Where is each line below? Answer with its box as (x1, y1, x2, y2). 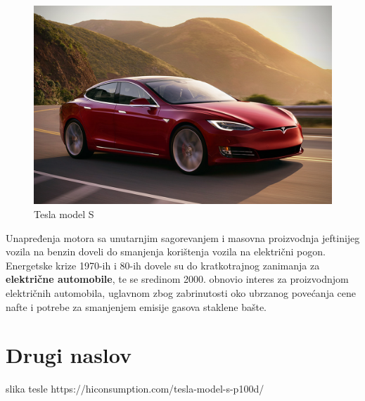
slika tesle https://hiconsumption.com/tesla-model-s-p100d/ (6, 381, 264, 396)
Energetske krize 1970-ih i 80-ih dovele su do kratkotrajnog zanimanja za (6, 257, 320, 272)
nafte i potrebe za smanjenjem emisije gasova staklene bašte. (6, 299, 267, 314)
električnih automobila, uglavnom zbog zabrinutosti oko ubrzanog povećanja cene (6, 285, 357, 300)
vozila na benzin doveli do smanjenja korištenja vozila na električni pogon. (6, 244, 326, 259)
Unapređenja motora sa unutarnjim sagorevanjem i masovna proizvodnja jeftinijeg (6, 230, 360, 245)
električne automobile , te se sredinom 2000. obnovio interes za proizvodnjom (6, 272, 349, 286)
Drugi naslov (6, 340, 132, 369)
